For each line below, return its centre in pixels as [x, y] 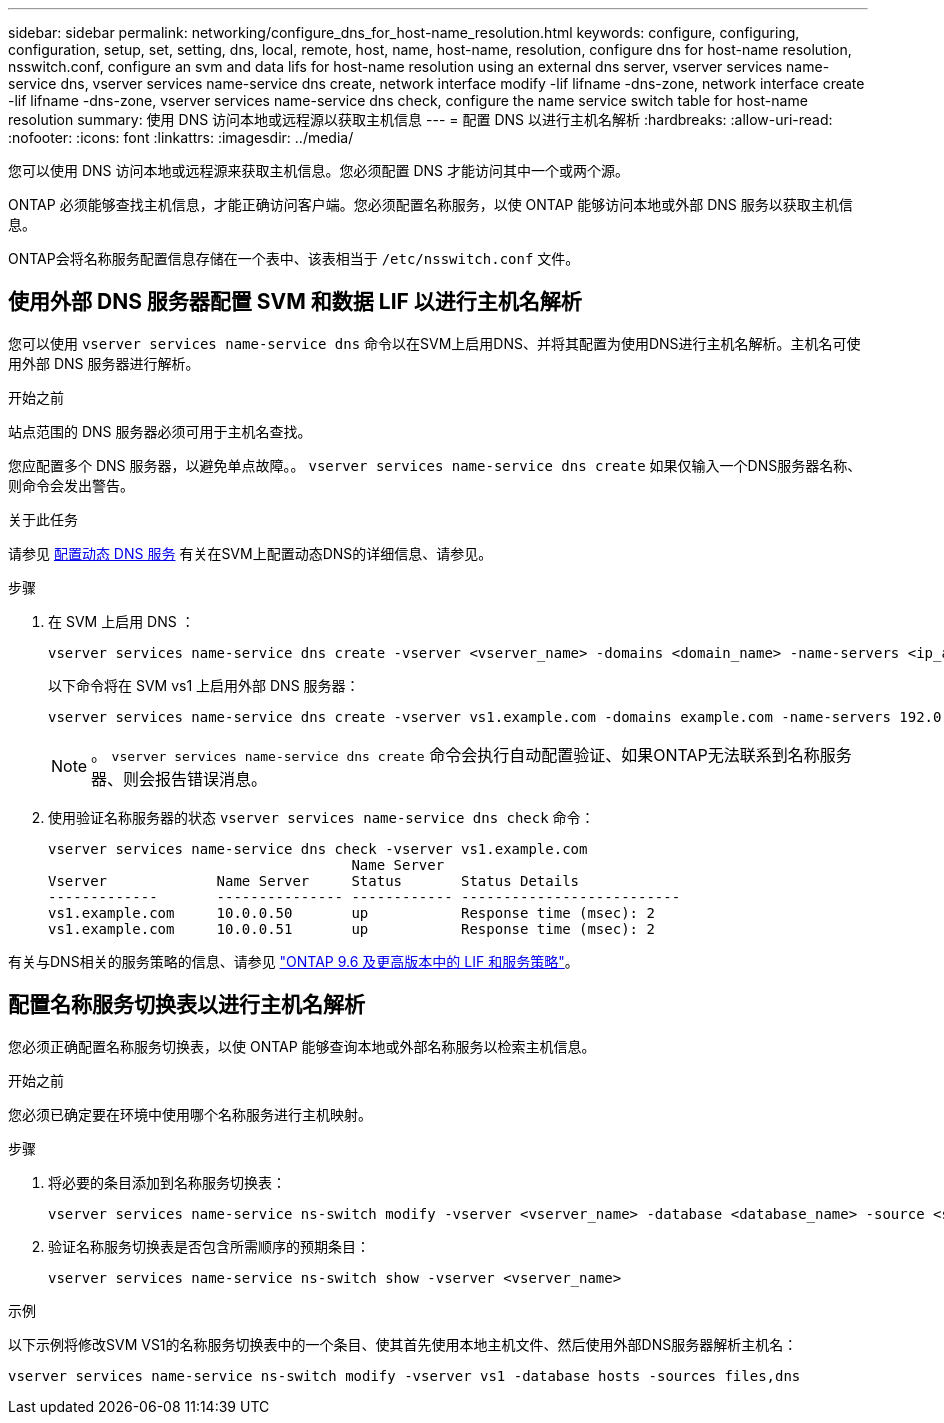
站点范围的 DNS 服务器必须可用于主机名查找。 [160, 431]
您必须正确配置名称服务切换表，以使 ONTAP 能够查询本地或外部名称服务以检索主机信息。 [302, 1046]
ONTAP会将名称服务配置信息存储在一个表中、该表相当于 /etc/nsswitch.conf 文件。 [294, 258]
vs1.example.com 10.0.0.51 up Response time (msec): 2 [351, 928]
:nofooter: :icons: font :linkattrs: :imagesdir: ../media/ [181, 137]
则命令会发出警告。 [71, 485]
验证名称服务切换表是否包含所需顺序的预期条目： [209, 1246]
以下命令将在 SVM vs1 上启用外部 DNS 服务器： [204, 685]
